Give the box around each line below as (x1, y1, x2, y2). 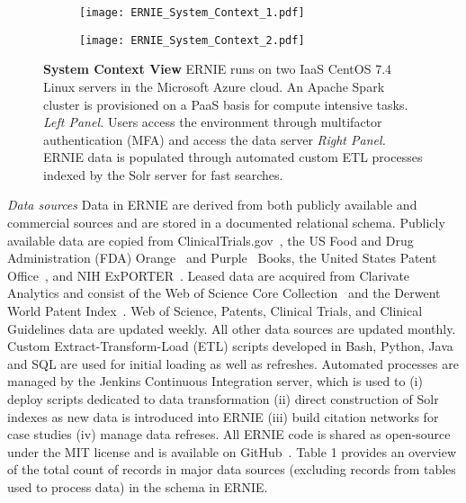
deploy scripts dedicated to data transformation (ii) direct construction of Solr (7, 390, 439, 408)
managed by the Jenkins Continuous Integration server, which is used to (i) (7, 372, 423, 391)
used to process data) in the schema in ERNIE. (7, 477, 268, 496)
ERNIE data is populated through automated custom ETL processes (43, 148, 423, 166)
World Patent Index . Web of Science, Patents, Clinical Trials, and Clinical (7, 301, 423, 320)
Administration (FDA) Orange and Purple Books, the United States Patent (7, 248, 437, 267)
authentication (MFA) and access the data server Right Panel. (43, 130, 386, 148)
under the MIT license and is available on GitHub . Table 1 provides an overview (7, 442, 457, 461)
